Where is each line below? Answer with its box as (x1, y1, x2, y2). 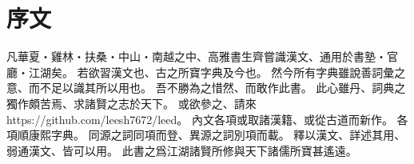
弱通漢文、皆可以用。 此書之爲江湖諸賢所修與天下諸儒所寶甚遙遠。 (6, 142, 357, 158)
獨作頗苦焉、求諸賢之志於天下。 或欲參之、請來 (6, 94, 257, 111)
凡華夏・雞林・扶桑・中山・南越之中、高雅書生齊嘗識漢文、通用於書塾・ (6, 48, 387, 65)
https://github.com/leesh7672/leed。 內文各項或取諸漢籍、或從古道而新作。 (6, 110, 393, 127)
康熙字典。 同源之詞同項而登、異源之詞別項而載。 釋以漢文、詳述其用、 (28, 126, 406, 143)
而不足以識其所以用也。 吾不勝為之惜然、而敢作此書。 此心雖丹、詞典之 (28, 79, 406, 96)
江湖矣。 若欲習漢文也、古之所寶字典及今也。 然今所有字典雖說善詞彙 (28, 63, 395, 80)
